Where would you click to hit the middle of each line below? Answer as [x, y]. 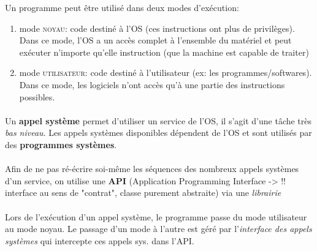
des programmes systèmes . [61, 144]
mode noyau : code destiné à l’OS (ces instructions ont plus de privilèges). [157, 28]
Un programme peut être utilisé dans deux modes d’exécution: [122, 7]
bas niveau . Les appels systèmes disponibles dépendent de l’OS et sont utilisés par [158, 133]
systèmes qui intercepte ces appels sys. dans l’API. [100, 240]
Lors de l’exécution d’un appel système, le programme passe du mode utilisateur [156, 216]
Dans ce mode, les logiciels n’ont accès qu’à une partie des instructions [152, 84]
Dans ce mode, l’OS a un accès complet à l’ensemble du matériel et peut [155, 40]
